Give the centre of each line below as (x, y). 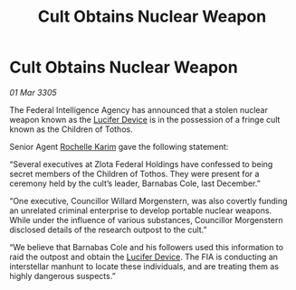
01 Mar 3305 (33, 92)
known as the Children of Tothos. (71, 129)
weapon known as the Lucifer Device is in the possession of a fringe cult (145, 119)
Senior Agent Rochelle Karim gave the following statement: (119, 146)
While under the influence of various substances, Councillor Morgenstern (146, 220)
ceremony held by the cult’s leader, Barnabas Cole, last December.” (135, 183)
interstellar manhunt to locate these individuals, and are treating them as (144, 266)
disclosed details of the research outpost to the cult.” (108, 229)
